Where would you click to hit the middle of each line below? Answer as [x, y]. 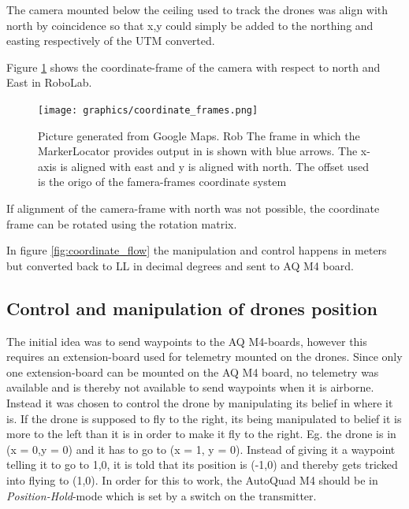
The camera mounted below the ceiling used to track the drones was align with [197, 9]
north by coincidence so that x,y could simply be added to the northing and [190, 25]
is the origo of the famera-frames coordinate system [162, 182]
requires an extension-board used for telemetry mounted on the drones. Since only [204, 357]
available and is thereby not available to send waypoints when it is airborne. [190, 387]
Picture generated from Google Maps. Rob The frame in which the [199, 135]
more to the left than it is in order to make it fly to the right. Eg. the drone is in [201, 434]
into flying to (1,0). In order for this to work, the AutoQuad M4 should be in [192, 479]
